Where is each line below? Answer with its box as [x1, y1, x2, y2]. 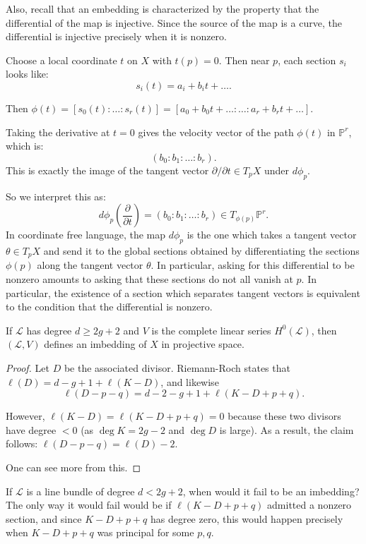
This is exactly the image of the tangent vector [6, 162, 209, 177]
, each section [278, 52, 336, 67]
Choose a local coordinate [6, 52, 117, 67]
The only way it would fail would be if [6, 497, 172, 512]
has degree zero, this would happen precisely [150, 511, 343, 526]
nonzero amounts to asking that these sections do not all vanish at [6, 271, 293, 286]
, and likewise [160, 374, 219, 389]
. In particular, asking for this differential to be [150, 258, 355, 272]
